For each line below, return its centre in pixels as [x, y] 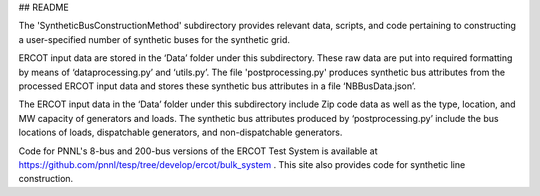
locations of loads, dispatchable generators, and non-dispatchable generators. [180, 132]
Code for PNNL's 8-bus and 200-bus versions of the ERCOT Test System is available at [198, 151]
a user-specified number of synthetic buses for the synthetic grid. [154, 39]
